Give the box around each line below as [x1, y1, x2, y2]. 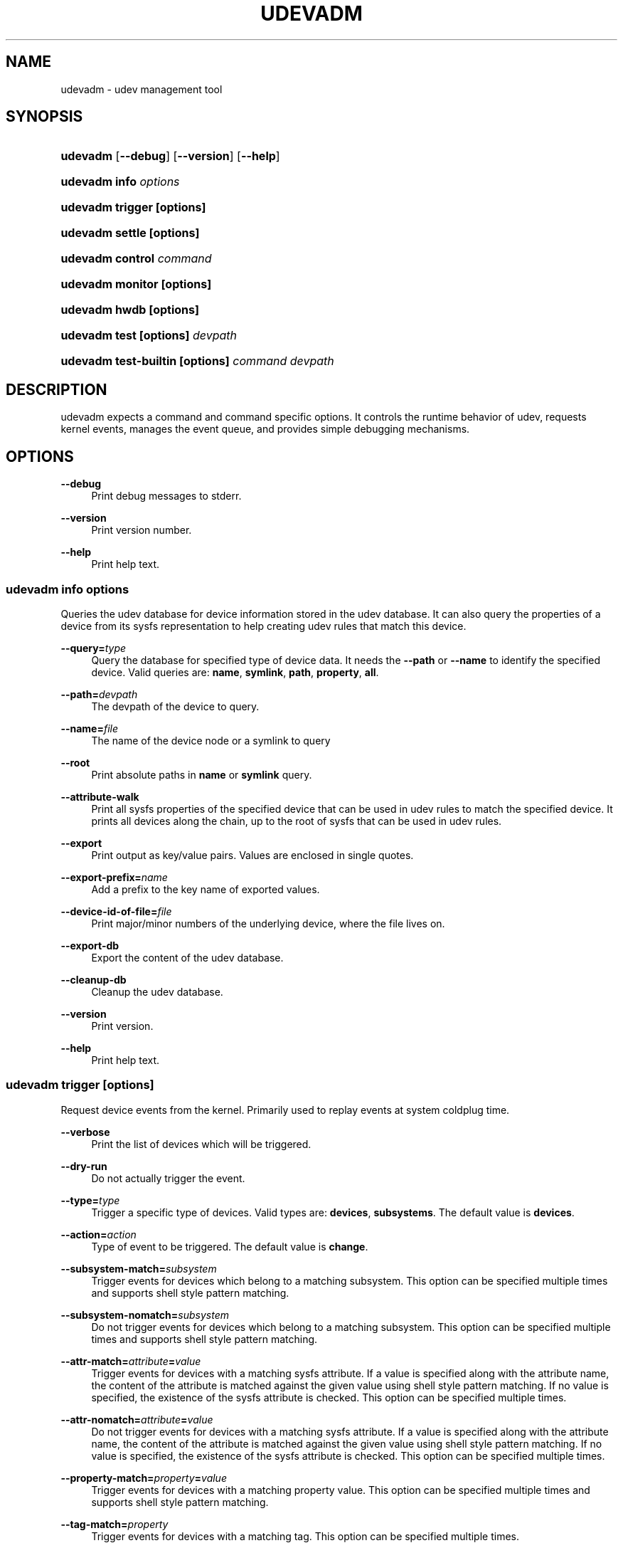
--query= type [60, 641, 127, 654]
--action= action [60, 1228, 137, 1241]
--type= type [60, 1194, 120, 1206]
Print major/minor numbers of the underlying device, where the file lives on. [91, 917, 445, 930]
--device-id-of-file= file [60, 905, 172, 917]
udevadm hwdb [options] [60, 302, 199, 317]
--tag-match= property [60, 1517, 169, 1530]
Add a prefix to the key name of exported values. [91, 883, 320, 895]
